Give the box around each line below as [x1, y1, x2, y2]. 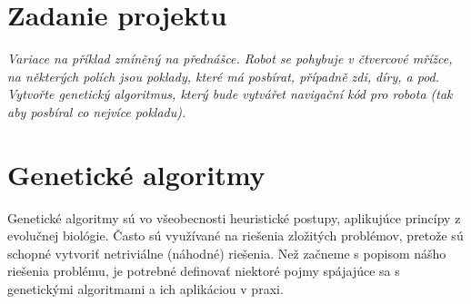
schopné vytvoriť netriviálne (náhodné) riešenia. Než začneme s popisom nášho [7, 243, 446, 262]
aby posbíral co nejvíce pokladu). [7, 102, 186, 121]
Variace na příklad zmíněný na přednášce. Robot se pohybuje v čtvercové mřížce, [7, 49, 453, 68]
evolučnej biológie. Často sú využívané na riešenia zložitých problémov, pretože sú [7, 226, 464, 245]
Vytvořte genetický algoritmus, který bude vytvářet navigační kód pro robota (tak [7, 84, 453, 103]
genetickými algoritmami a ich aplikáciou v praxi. [7, 279, 284, 298]
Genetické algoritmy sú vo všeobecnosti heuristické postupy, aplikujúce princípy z [7, 208, 461, 227]
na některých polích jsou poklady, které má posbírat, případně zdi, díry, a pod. [7, 66, 440, 85]
